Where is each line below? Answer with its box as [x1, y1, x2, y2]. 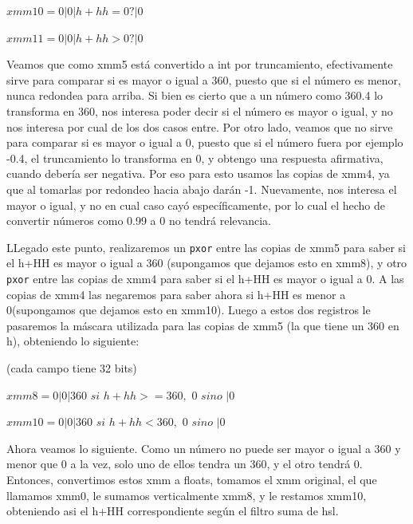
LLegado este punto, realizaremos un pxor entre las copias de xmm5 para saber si [6, 238, 406, 255]
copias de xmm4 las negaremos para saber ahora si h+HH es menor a [6, 286, 346, 302]
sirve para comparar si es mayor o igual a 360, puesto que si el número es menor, [6, 71, 401, 88]
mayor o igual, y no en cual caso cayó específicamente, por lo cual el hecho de [6, 196, 385, 213]
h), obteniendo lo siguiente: [6, 333, 140, 349]
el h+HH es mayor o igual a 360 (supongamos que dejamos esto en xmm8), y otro [6, 254, 407, 271]
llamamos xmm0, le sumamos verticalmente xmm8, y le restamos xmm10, [6, 487, 367, 503]
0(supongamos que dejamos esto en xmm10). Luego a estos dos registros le [6, 301, 371, 318]
